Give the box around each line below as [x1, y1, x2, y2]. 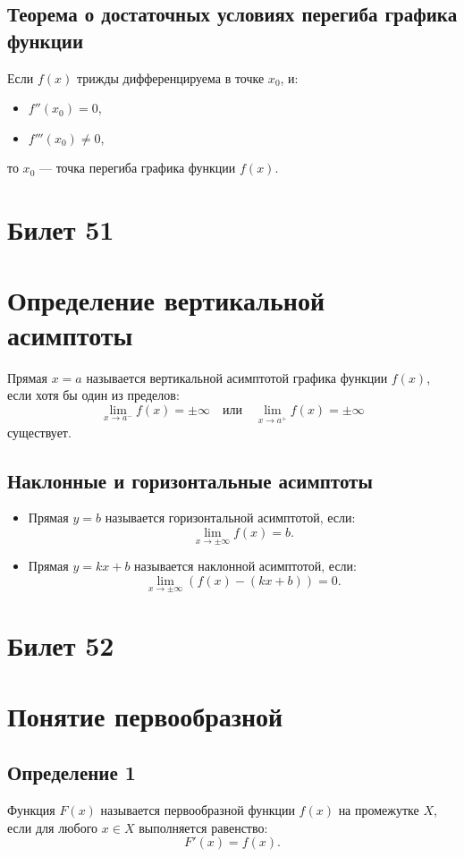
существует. [7, 422, 72, 441]
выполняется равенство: [139, 818, 268, 836]
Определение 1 [7, 759, 136, 786]
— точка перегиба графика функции [38, 158, 236, 177]
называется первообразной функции [100, 800, 295, 819]
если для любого [7, 818, 98, 836]
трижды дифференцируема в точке [76, 68, 265, 87]
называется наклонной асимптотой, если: [134, 556, 357, 575]
